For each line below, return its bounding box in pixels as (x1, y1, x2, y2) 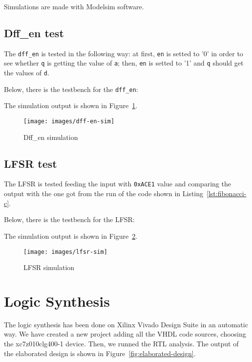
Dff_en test (4, 25, 64, 40)
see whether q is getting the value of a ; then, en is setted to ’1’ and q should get (4, 58, 244, 68)
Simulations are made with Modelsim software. (4, 1, 144, 11)
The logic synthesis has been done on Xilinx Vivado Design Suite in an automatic (4, 319, 248, 329)
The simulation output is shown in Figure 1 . (4, 100, 138, 111)
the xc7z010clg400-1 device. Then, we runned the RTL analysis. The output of (4, 339, 239, 349)
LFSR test (4, 156, 57, 171)
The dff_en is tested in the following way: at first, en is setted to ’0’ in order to (4, 48, 243, 58)
